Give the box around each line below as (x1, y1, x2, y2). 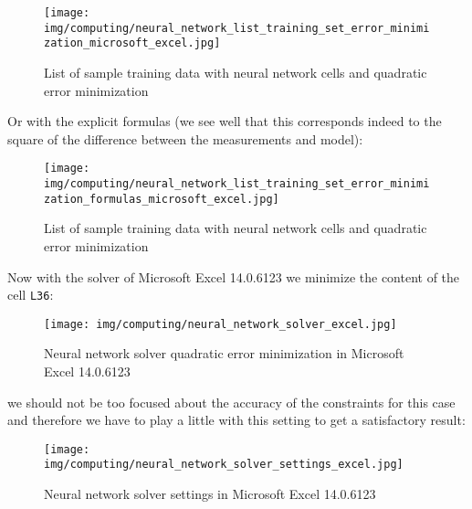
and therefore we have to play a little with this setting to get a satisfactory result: (7, 410, 466, 429)
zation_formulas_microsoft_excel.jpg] (44, 192, 279, 206)
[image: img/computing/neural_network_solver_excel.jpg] (44, 317, 397, 331)
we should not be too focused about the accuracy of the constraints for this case (7, 392, 456, 411)
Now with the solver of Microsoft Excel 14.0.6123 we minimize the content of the (7, 267, 460, 286)
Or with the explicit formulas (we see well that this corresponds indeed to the (7, 111, 442, 131)
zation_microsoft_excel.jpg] (44, 37, 221, 50)
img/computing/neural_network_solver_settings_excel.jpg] (44, 458, 404, 472)
